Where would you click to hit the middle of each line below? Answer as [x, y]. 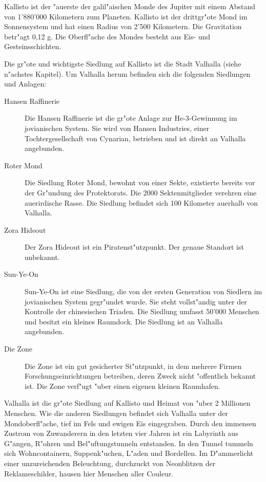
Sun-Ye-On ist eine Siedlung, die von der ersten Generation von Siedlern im [144, 291]
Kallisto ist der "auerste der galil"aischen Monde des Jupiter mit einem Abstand [130, 6]
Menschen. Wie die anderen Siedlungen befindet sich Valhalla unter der [116, 413]
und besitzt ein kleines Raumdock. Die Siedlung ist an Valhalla [124, 321]
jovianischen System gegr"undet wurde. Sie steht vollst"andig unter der [136, 301]
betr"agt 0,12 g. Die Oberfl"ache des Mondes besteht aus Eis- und [107, 36]
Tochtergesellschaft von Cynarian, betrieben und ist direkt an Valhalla [135, 138]
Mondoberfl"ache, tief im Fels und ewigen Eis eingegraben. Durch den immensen [130, 423]
